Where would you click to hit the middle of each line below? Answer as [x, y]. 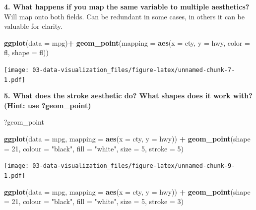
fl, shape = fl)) [26, 52]
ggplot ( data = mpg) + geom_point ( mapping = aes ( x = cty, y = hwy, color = [127, 42]
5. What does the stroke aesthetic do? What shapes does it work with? [128, 96]
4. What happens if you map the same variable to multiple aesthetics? [127, 6]
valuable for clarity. [33, 26]
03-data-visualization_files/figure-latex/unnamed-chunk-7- [134, 70]
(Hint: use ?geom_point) [48, 105]
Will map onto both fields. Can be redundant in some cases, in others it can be [125, 16]
